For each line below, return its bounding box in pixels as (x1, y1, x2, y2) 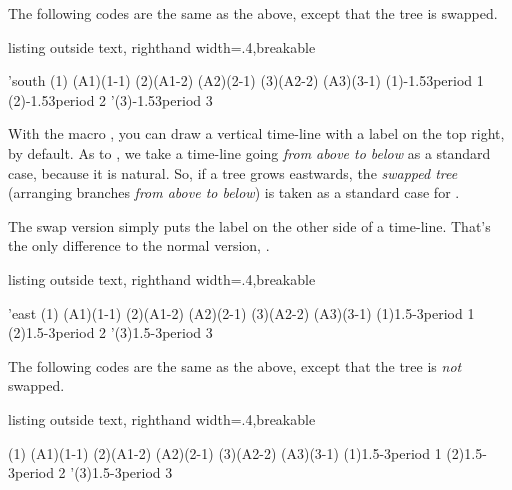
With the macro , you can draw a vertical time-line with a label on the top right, (8, 123, 505, 144)
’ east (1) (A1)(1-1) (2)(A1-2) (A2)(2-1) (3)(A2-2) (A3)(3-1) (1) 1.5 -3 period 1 (8, 302, 475, 323)
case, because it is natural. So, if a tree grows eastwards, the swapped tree (8, 162, 458, 183)
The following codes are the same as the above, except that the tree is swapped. (8, 3, 498, 23)
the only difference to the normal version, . (8, 235, 270, 256)
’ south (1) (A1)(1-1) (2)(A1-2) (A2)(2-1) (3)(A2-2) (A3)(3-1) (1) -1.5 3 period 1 (8, 70, 484, 91)
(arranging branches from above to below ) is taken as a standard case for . (8, 182, 460, 203)
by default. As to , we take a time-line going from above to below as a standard (8, 142, 491, 163)
